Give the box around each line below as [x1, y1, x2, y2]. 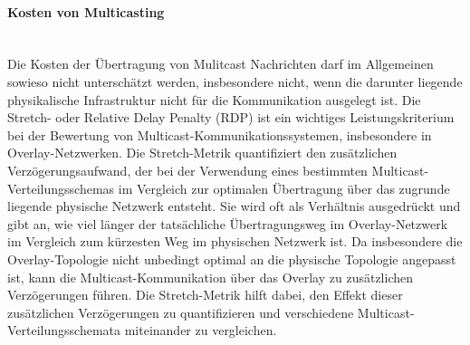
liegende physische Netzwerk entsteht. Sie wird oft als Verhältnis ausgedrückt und [7, 196, 461, 216]
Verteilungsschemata [7, 321, 121, 340]
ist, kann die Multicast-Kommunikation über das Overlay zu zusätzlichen [7, 267, 414, 286]
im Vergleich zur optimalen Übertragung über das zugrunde [118, 178, 450, 197]
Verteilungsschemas [7, 178, 115, 197]
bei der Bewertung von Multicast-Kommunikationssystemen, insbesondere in [7, 125, 432, 144]
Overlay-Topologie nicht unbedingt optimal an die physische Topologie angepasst [7, 249, 456, 268]
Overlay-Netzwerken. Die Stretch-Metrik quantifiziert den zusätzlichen [7, 143, 398, 162]
